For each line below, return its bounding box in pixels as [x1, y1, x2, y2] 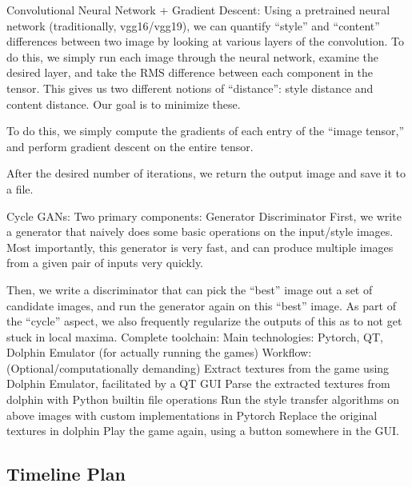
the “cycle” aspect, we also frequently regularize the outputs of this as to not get [6, 313, 402, 329]
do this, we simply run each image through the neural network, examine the [6, 48, 379, 65]
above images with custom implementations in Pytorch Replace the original [6, 406, 378, 423]
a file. [6, 180, 34, 197]
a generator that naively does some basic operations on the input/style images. [6, 223, 394, 240]
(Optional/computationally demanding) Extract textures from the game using [6, 359, 390, 376]
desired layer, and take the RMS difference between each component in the [6, 64, 374, 81]
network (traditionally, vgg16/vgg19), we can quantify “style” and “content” [6, 17, 380, 34]
